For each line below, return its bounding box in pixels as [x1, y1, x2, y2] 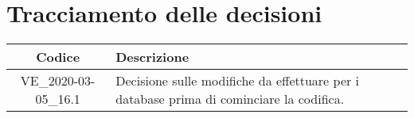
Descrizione [115, 48, 189, 67]
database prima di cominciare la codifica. [115, 89, 345, 108]
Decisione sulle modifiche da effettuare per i [115, 71, 360, 90]
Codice [36, 48, 80, 67]
